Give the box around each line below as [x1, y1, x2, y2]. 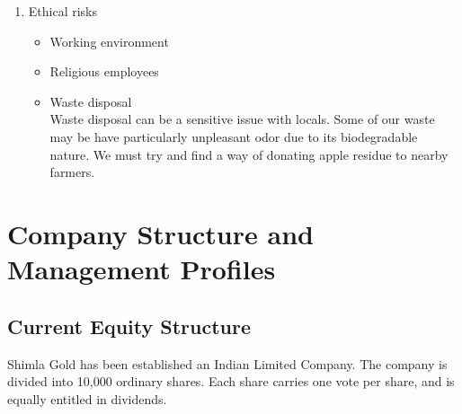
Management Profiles [7, 251, 276, 287]
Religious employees [49, 62, 159, 81]
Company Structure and [7, 215, 314, 251]
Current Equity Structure [7, 312, 252, 339]
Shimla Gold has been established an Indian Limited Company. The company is [7, 354, 448, 373]
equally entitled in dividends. [7, 389, 167, 408]
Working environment [49, 31, 169, 50]
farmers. [49, 163, 95, 181]
